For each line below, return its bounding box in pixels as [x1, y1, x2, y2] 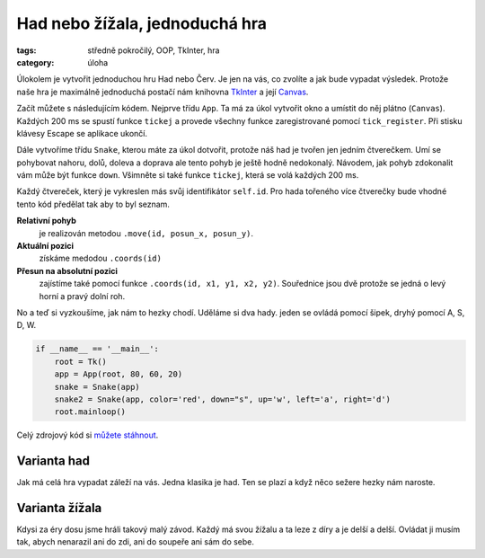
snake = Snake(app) [54, 382, 141, 392]
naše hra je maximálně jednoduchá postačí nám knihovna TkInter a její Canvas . [16, 86, 309, 97]
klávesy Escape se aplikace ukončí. [16, 128, 148, 138]
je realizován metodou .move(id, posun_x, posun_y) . [39, 227, 254, 238]
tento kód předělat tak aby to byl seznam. [16, 199, 171, 209]
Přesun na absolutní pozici [16, 265, 119, 276]
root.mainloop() [54, 407, 126, 417]
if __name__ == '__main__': [35, 344, 159, 354]
